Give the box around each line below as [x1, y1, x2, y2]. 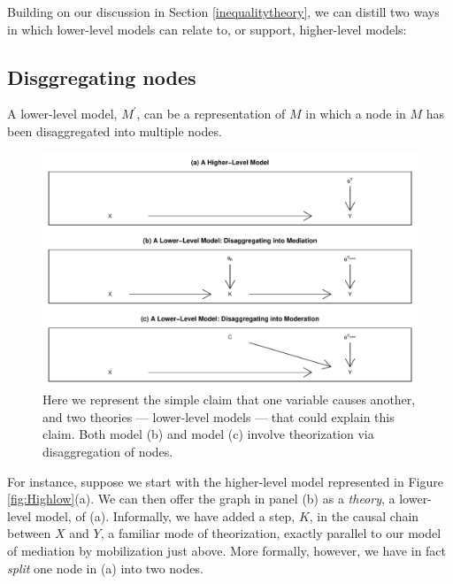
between [7, 524, 51, 542]
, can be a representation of [136, 104, 286, 123]
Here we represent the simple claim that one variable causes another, [42, 390, 416, 409]
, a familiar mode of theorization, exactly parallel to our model [100, 524, 441, 542]
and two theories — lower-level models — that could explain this [42, 407, 395, 426]
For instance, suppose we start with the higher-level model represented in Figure [7, 472, 443, 490]
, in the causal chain [309, 506, 419, 525]
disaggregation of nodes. [42, 442, 173, 460]
